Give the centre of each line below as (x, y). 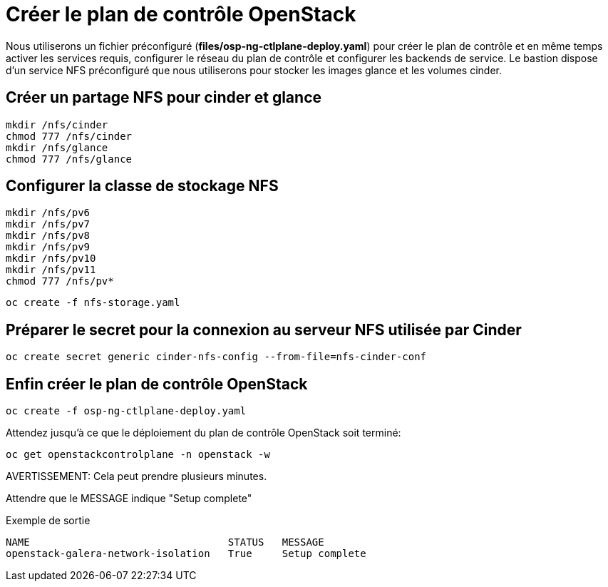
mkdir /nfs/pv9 (48, 247)
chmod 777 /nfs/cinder (69, 136)
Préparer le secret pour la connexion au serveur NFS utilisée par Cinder (264, 330)
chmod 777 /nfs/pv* (60, 281)
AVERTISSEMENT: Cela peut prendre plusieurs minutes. (136, 476)
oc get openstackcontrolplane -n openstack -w (138, 455)
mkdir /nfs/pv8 (48, 236)
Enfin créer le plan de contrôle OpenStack (157, 384)
